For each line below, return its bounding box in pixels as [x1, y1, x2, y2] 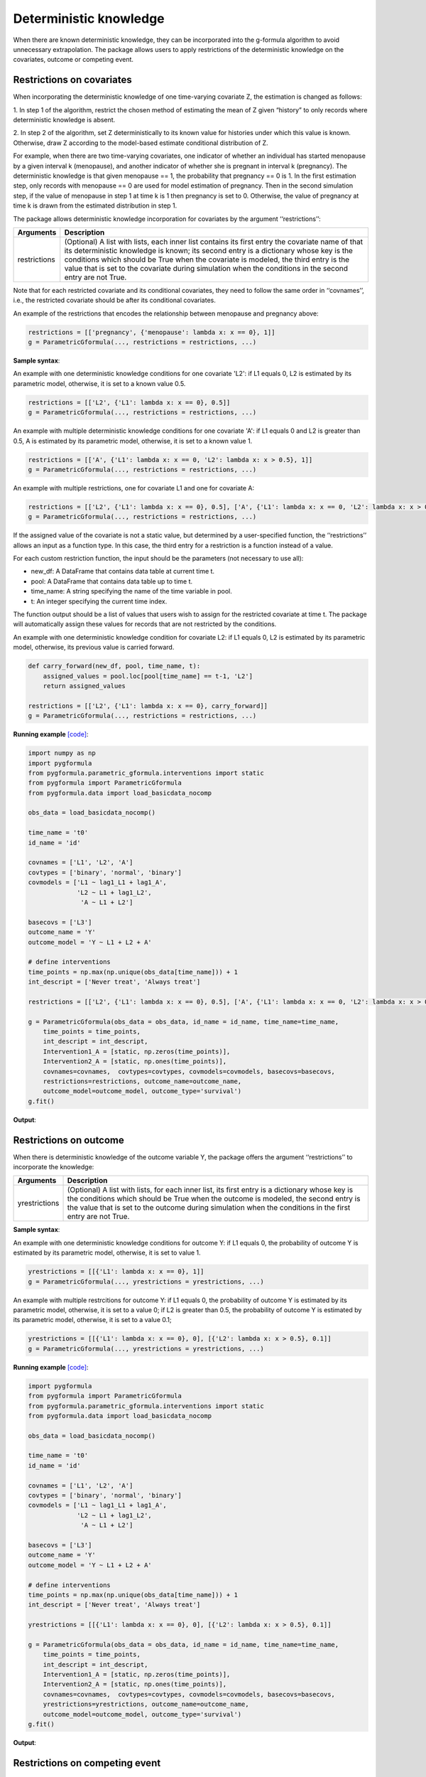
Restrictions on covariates [13, 74, 132, 86]
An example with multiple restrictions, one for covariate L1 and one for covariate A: [13, 483, 255, 492]
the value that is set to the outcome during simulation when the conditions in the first [67, 1203, 351, 1213]
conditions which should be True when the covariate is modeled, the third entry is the [64, 254, 350, 264]
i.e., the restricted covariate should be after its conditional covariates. [13, 296, 216, 305]
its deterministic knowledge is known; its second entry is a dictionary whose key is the [64, 245, 353, 255]
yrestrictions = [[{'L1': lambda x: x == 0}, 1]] [28, 1267, 204, 1276]
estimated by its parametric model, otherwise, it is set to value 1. [13, 1248, 202, 1257]
